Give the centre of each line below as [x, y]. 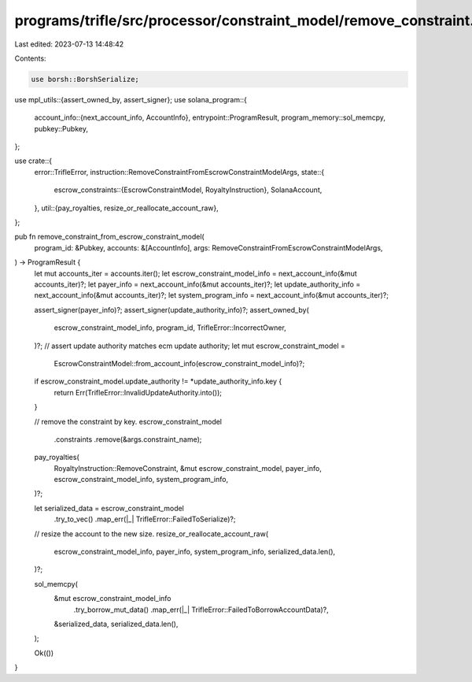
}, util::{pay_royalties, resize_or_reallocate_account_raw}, [127, 208]
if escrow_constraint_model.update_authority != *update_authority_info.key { [158, 381]
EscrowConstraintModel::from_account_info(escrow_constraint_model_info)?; [179, 363]
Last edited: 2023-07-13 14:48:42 [69, 44]
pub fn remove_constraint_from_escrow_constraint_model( [109, 237]
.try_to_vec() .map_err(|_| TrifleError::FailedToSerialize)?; [145, 519]
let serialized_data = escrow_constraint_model [109, 508]
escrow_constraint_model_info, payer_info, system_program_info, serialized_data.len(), [195, 552]
